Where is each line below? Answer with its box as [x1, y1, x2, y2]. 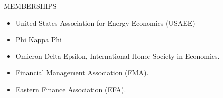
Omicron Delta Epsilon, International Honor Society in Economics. [15, 50, 220, 61]
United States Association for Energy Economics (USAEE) [15, 17, 195, 28]
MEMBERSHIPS [4, 1, 57, 11]
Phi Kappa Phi [15, 34, 62, 45]
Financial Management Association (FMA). [15, 67, 149, 78]
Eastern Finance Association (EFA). [15, 84, 126, 94]
